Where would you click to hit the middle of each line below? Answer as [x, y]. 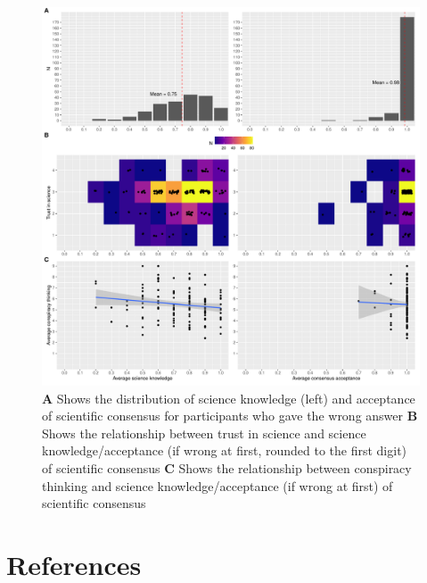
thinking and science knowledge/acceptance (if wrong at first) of [218, 485]
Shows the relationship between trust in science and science [204, 433]
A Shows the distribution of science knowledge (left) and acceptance [229, 398]
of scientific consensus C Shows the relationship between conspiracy [227, 467]
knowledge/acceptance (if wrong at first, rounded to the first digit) [225, 450]
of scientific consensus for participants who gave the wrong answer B [230, 416]
